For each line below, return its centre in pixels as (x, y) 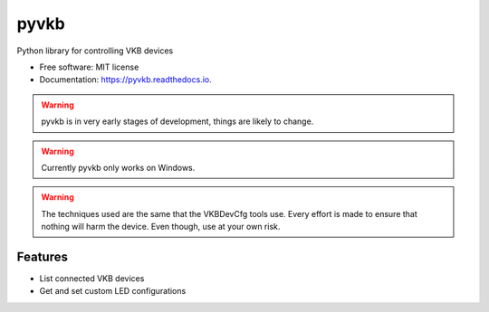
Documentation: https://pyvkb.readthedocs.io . (125, 80)
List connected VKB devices (92, 278)
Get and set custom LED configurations (113, 291)
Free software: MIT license (89, 67)
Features (42, 256)
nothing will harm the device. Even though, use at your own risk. (161, 227)
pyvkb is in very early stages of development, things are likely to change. (177, 121)
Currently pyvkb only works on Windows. (118, 167)
